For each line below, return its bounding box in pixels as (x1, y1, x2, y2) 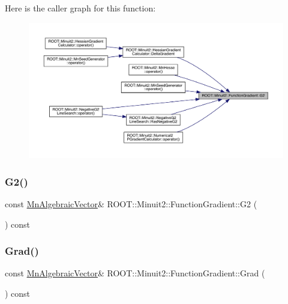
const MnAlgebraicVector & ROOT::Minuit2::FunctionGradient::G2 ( (5, 198, 257, 210)
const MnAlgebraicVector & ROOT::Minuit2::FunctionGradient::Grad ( (5, 267, 265, 279)
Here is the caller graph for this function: (5, 2, 156, 14)
